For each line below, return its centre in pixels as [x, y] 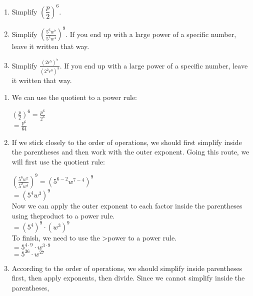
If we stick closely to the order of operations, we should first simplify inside [127, 142]
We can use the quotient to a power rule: [74, 97]
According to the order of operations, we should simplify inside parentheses [127, 268]
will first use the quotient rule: [58, 161]
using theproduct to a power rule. [63, 215]
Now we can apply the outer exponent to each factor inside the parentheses [127, 206]
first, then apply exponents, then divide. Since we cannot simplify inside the [128, 278]
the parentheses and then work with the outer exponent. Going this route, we [130, 152]
